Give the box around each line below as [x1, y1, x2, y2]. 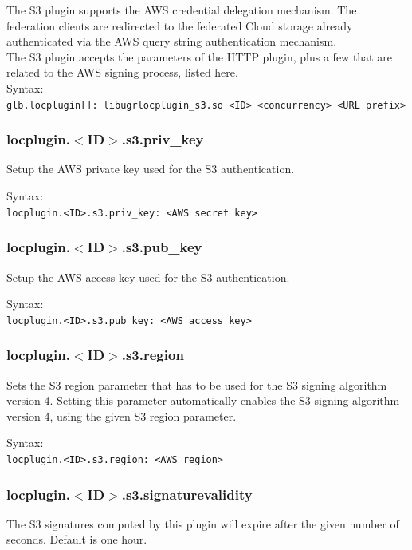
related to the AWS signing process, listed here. [6, 64, 238, 81]
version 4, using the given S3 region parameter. [6, 407, 237, 424]
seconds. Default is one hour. [6, 531, 147, 548]
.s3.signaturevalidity [121, 484, 253, 504]
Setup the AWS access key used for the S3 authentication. [6, 268, 290, 285]
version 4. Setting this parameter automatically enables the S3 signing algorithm [6, 392, 400, 409]
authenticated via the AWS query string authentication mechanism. [6, 33, 337, 49]
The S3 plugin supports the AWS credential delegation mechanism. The [6, 2, 357, 18]
